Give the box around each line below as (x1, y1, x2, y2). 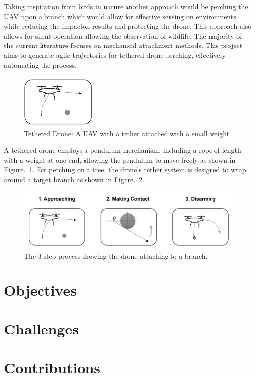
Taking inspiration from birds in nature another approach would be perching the (4, 1, 248, 11)
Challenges (4, 318, 79, 338)
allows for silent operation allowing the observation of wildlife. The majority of (4, 30, 242, 41)
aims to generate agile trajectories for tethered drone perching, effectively (4, 49, 226, 60)
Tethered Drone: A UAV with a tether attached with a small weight (24, 128, 230, 139)
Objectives (4, 280, 77, 300)
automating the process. (4, 59, 77, 70)
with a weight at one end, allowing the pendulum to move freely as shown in (4, 154, 236, 165)
